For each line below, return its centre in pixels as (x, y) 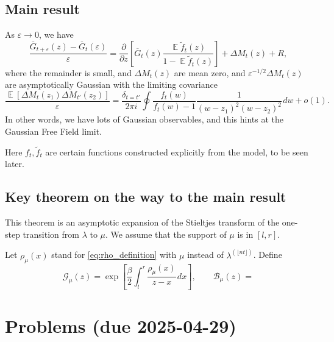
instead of (205, 255)
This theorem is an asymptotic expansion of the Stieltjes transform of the (142, 222)
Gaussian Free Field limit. (53, 131)
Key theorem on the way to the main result (146, 197)
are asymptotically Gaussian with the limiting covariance (111, 84)
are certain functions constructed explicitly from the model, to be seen (177, 151)
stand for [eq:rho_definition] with (114, 255)
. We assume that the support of (166, 234)
